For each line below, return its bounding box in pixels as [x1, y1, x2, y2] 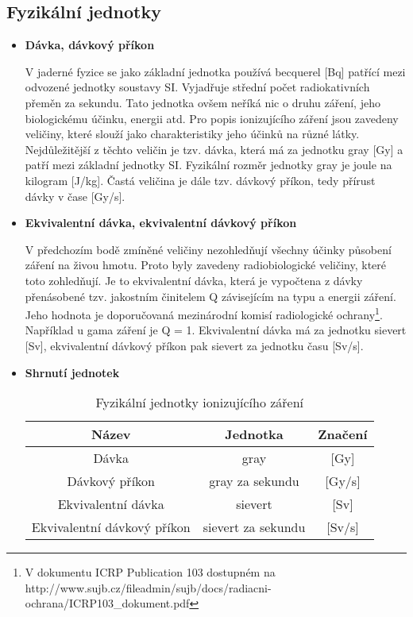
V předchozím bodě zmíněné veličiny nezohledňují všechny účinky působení [25, 241, 392, 257]
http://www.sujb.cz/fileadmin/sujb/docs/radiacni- [25, 579, 272, 596]
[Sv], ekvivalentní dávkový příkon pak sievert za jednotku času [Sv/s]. [25, 337, 364, 353]
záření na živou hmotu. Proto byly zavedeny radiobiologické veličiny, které [25, 256, 386, 273]
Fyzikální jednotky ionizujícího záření [95, 393, 304, 412]
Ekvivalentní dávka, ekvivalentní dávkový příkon [25, 214, 297, 231]
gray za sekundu [209, 472, 299, 491]
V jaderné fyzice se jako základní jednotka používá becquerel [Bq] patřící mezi [25, 63, 406, 79]
